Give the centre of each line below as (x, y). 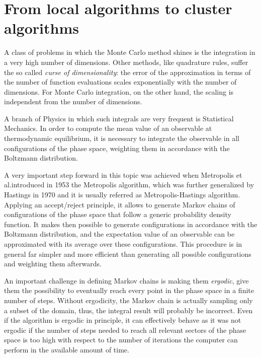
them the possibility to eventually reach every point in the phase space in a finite (129, 290)
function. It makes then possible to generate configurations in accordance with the (131, 224)
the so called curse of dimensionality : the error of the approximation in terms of (127, 72)
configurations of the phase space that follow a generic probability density (118, 214)
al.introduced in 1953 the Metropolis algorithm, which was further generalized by (129, 185)
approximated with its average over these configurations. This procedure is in (123, 244)
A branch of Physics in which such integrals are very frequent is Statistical (119, 118)
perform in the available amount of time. (67, 349)
